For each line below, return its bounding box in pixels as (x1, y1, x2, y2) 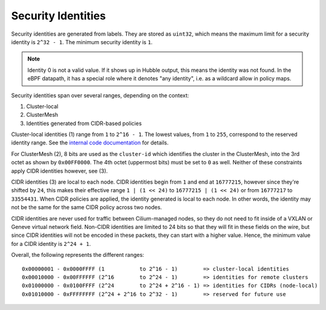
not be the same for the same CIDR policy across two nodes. (11, 204, 162, 211)
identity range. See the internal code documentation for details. (11, 139, 169, 146)
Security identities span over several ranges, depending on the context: (11, 91, 190, 99)
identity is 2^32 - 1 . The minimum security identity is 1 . (11, 38, 153, 45)
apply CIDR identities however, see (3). (11, 167, 108, 175)
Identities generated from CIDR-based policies (26, 120, 142, 127)
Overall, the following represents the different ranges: (11, 251, 144, 259)
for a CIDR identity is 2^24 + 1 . (11, 240, 91, 247)
